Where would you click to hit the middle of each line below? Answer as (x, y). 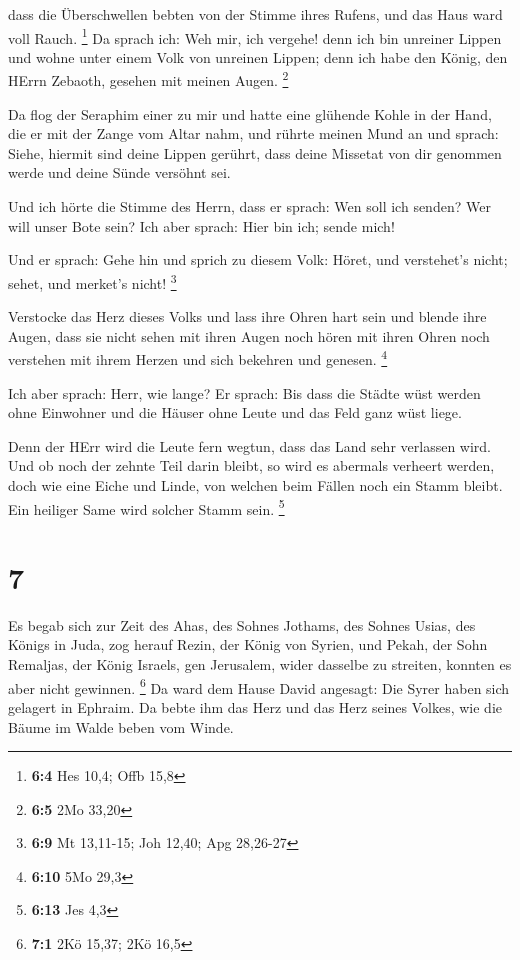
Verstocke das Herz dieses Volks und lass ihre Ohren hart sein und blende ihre (247, 316)
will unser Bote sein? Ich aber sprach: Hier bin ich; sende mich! (201, 225)
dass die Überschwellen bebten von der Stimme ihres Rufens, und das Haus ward (255, 14)
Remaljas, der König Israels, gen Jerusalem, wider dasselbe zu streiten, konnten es (260, 664)
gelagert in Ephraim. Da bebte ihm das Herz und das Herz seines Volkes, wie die (255, 706)
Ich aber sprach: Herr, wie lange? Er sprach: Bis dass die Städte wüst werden (244, 392)
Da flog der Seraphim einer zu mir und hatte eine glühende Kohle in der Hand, (250, 113)
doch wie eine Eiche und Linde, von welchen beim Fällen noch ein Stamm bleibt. (255, 484)
